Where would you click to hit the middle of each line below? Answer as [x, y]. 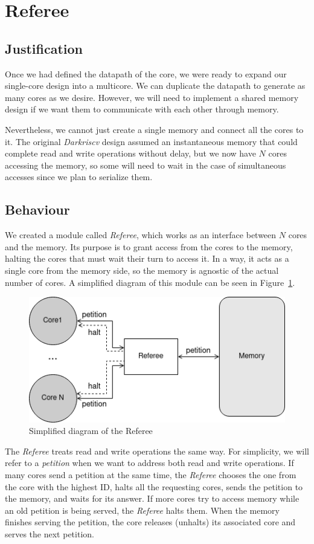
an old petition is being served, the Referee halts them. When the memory [143, 510]
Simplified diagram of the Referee [91, 431]
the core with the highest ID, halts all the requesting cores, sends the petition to [154, 486]
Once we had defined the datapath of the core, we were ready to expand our [146, 73]
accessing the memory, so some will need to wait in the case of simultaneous [146, 165]
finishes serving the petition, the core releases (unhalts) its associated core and [150, 522]
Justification [44, 48]
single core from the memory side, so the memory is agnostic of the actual [142, 270]
